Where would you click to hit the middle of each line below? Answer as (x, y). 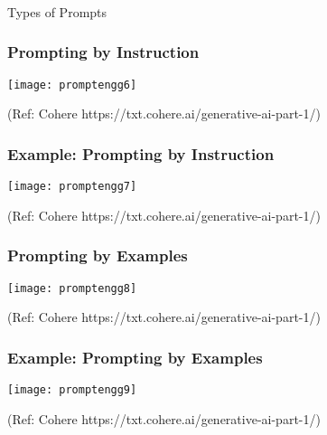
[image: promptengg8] (72, 288)
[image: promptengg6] (72, 85)
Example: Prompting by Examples (135, 357)
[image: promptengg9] (72, 390)
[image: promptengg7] (72, 187)
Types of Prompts (57, 11)
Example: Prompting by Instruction (141, 153)
